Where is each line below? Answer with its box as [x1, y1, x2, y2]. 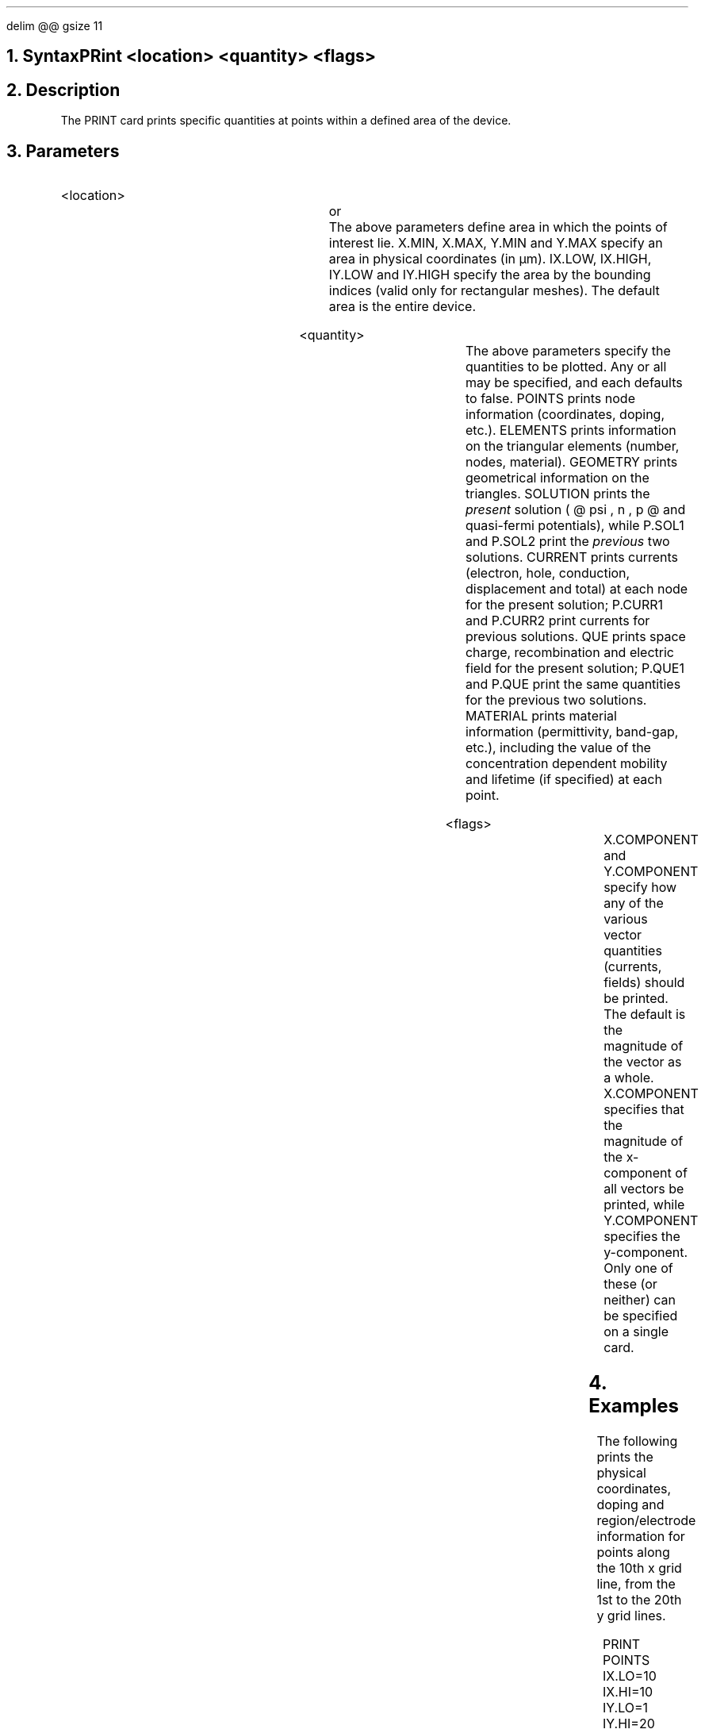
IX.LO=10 [602, 1667, 657, 1684]
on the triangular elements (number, [465, 438, 680, 455]
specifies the [603, 1228, 680, 1245]
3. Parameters [6, 140, 120, 161]
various [603, 911, 648, 928]
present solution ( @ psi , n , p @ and [465, 501, 686, 518]
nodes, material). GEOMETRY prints [465, 454, 678, 471]
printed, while [603, 1197, 685, 1213]
